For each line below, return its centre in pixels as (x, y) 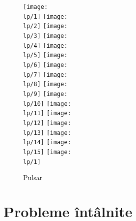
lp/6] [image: (45, 65)
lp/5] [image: (45, 55)
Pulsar (33, 177)
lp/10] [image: (47, 104)
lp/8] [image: (45, 84)
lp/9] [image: (45, 94)
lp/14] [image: (47, 142)
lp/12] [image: (47, 123)
